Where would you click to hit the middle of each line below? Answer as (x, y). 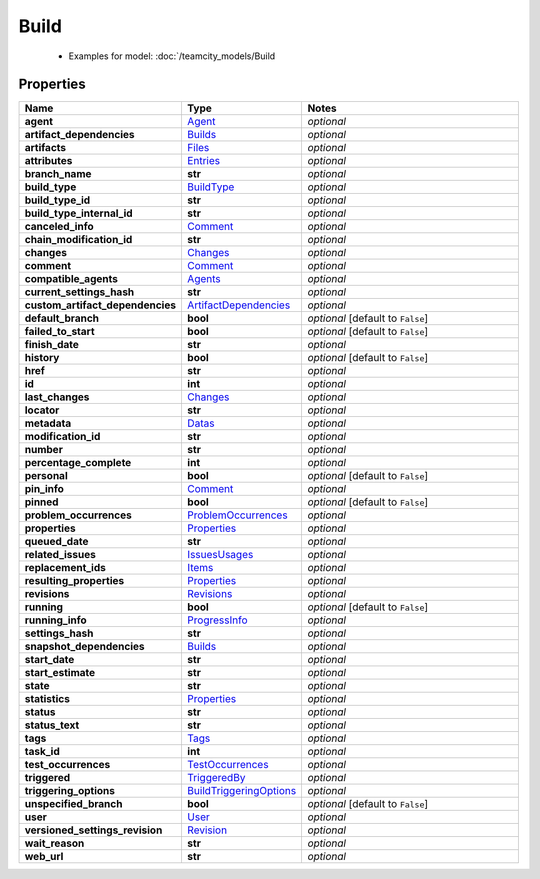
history (42, 358)
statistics (47, 699)
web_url (44, 857)
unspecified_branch (73, 804)
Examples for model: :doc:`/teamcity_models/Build (172, 56)
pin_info (44, 489)
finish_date (52, 345)
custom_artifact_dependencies (100, 305)
